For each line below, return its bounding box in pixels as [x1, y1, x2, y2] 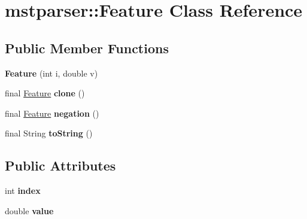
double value [5, 204, 54, 217]
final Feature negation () [5, 107, 99, 119]
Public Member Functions [5, 38, 169, 57]
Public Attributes [5, 156, 116, 175]
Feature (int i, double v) [5, 66, 98, 79]
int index [5, 184, 41, 197]
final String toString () [5, 127, 93, 139]
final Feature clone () [5, 87, 85, 99]
